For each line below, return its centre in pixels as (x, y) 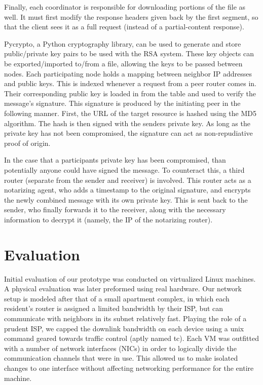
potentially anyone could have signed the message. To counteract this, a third (124, 169)
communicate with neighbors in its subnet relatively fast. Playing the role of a (125, 318)
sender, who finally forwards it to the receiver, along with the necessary (115, 209)
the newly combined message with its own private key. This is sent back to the (126, 199)
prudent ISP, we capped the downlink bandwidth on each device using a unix (124, 328)
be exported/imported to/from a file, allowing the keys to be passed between (123, 63)
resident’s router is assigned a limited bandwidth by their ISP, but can (114, 308)
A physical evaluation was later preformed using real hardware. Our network (123, 288)
